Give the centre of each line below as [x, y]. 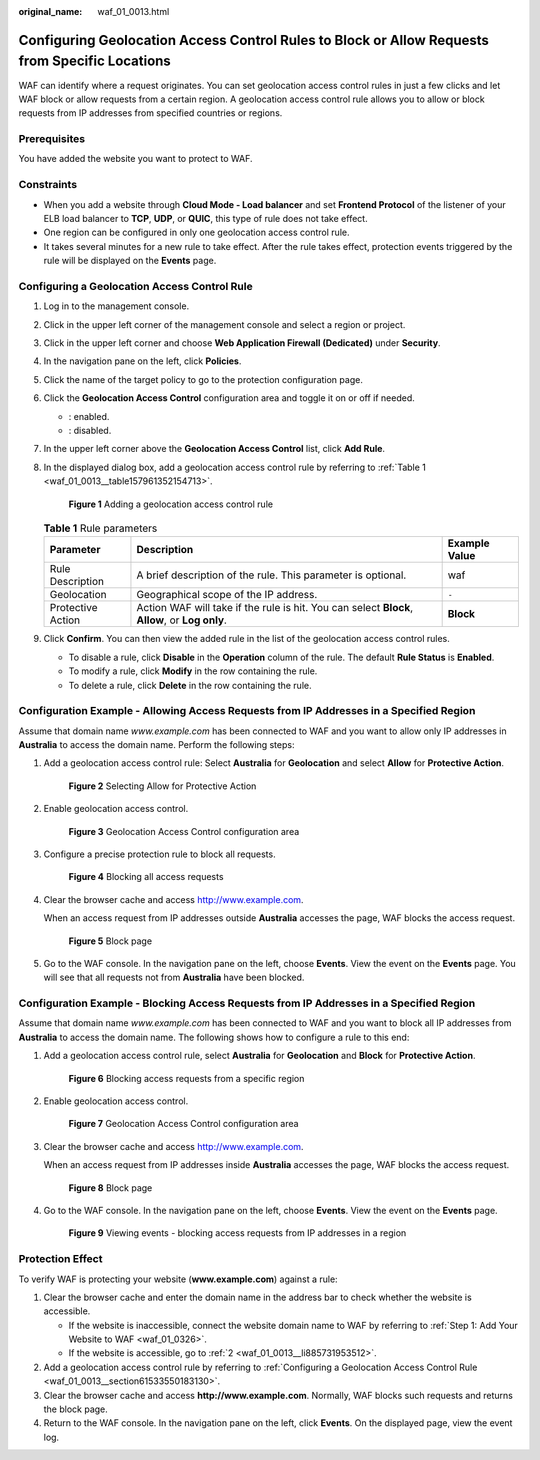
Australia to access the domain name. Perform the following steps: [156, 745]
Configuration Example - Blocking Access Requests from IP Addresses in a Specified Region [247, 1003]
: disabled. [90, 430]
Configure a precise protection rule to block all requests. [159, 854]
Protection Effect [60, 1259]
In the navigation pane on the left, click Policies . [142, 361]
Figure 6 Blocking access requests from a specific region [186, 1078]
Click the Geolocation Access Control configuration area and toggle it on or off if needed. [229, 398]
